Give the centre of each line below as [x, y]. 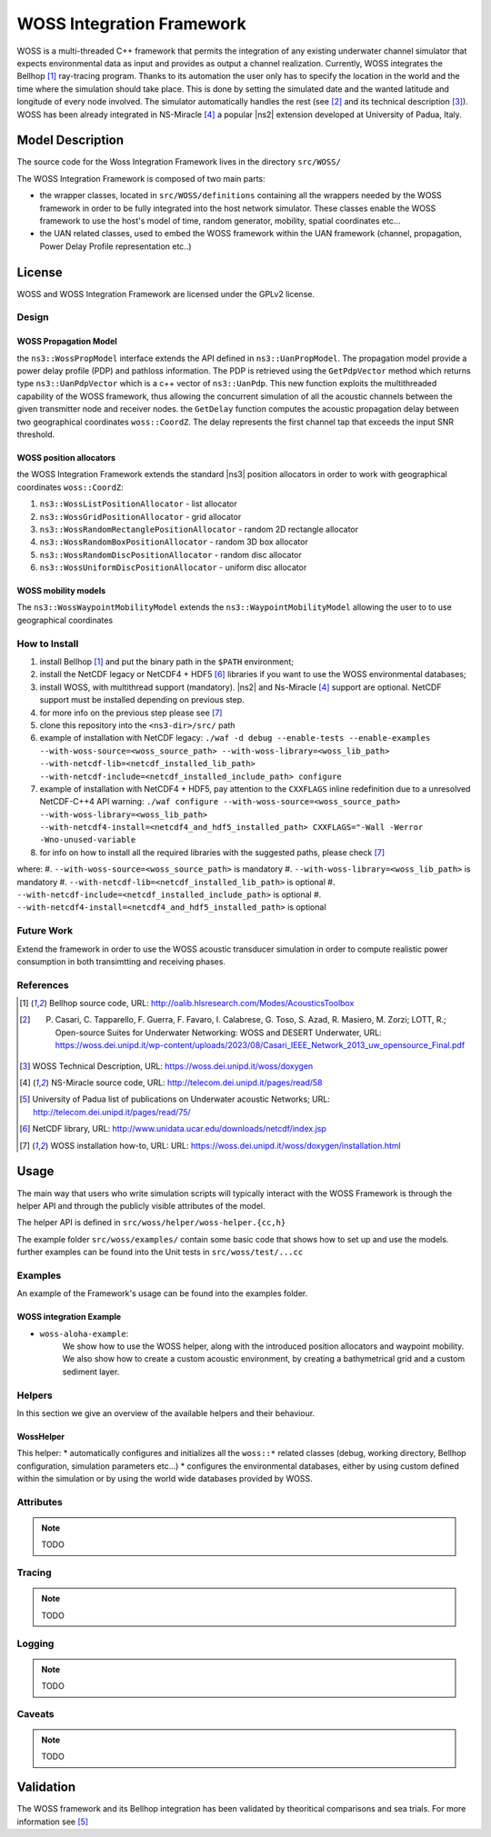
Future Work [45, 931]
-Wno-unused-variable [88, 840]
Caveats [35, 1713]
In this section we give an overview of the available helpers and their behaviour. [166, 1413]
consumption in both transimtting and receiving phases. [121, 961]
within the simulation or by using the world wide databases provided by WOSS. [165, 1479]
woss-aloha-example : [84, 1333]
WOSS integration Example [69, 1317]
